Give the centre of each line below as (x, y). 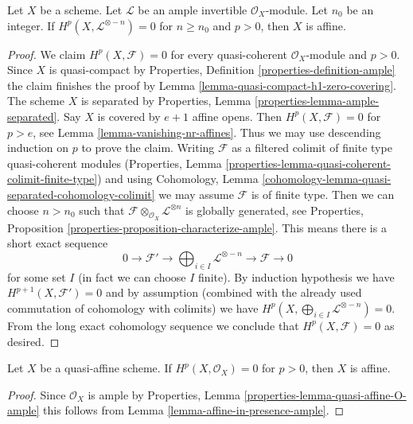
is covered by (129, 116)
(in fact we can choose (132, 276)
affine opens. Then (237, 116)
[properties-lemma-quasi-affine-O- (325, 394)
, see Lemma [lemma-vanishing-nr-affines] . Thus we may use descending (207, 132)
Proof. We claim (47, 54)
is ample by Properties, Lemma (164, 394)
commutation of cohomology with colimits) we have (133, 307)
